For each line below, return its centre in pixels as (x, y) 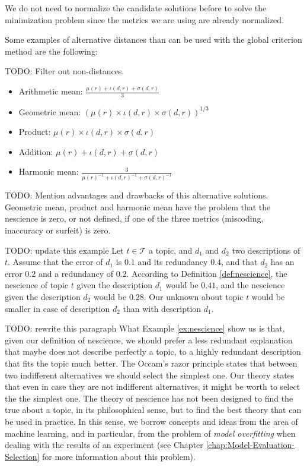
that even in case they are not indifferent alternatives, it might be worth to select (153, 386)
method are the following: (51, 51)
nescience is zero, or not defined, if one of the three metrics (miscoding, (134, 218)
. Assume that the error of (55, 262)
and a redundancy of (76, 273)
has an (282, 262)
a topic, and (171, 250)
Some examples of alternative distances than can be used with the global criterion (153, 40)
